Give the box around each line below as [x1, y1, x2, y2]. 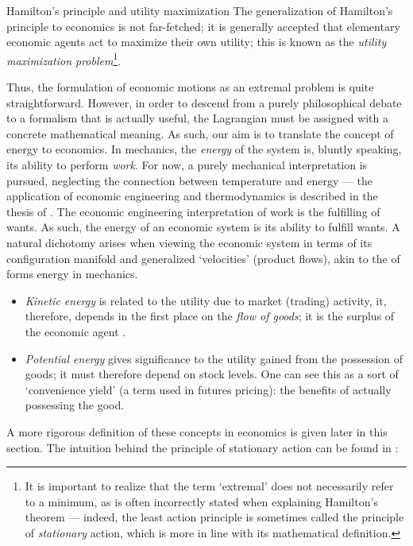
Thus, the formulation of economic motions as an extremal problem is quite [6, 79, 374, 95]
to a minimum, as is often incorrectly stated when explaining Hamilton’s [25, 493, 378, 509]
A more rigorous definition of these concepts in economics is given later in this [6, 423, 388, 440]
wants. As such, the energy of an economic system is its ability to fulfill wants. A [6, 219, 400, 235]
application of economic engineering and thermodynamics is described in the [6, 188, 378, 204]
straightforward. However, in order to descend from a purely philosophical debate [6, 94, 402, 110]
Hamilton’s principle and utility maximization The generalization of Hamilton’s [6, 2, 393, 18]
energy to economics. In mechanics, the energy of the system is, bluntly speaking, [6, 141, 402, 157]
